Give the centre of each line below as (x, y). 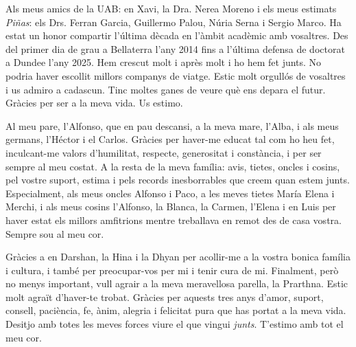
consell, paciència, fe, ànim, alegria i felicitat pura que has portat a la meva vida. (176, 310)
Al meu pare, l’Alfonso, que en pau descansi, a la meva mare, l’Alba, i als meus (172, 125)
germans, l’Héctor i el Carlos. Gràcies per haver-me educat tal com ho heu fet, (170, 139)
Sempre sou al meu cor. (55, 233)
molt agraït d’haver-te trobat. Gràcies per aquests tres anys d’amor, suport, (165, 296)
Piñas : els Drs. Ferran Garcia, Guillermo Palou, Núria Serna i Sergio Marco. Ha (174, 22)
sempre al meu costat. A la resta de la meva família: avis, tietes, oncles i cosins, (173, 166)
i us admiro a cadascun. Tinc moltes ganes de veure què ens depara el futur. (166, 89)
